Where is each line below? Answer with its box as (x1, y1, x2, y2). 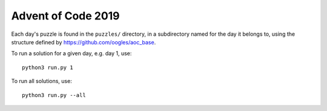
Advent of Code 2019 (11, 9, 121, 22)
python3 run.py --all (22, 92, 86, 98)
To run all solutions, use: (11, 78, 72, 85)
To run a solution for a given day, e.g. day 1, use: (11, 50, 132, 57)
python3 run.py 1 (22, 64, 73, 71)
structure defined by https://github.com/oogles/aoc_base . (11, 38, 156, 45)
